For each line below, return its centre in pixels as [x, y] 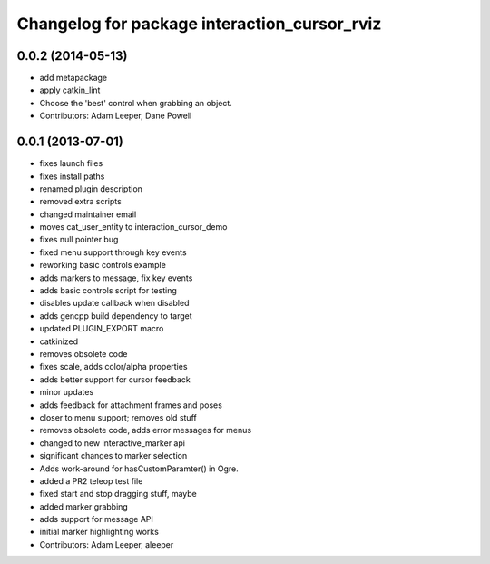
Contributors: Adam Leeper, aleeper [107, 544]
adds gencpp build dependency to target [116, 316]
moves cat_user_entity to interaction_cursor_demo [133, 227]
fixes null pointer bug [79, 240]
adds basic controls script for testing [108, 291]
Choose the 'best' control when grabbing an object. [136, 103]
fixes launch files [71, 163]
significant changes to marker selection [113, 456]
